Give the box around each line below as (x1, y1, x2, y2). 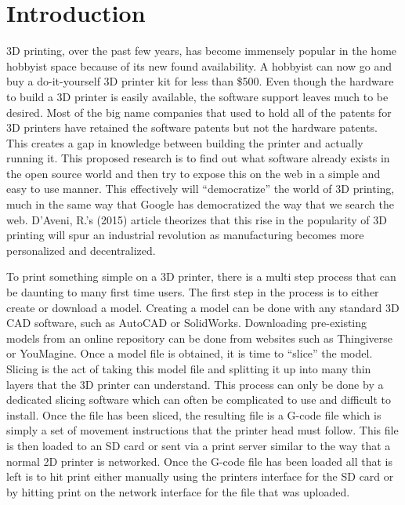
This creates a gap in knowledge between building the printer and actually (6, 134, 363, 151)
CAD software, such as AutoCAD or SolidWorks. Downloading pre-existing (6, 314, 367, 331)
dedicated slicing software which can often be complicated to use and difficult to (6, 391, 392, 408)
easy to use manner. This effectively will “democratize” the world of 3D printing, (6, 180, 395, 197)
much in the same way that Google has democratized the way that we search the (6, 196, 394, 213)
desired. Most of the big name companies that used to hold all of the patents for (6, 104, 392, 120)
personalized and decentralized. (6, 242, 156, 258)
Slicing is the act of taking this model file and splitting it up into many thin (6, 361, 371, 376)
